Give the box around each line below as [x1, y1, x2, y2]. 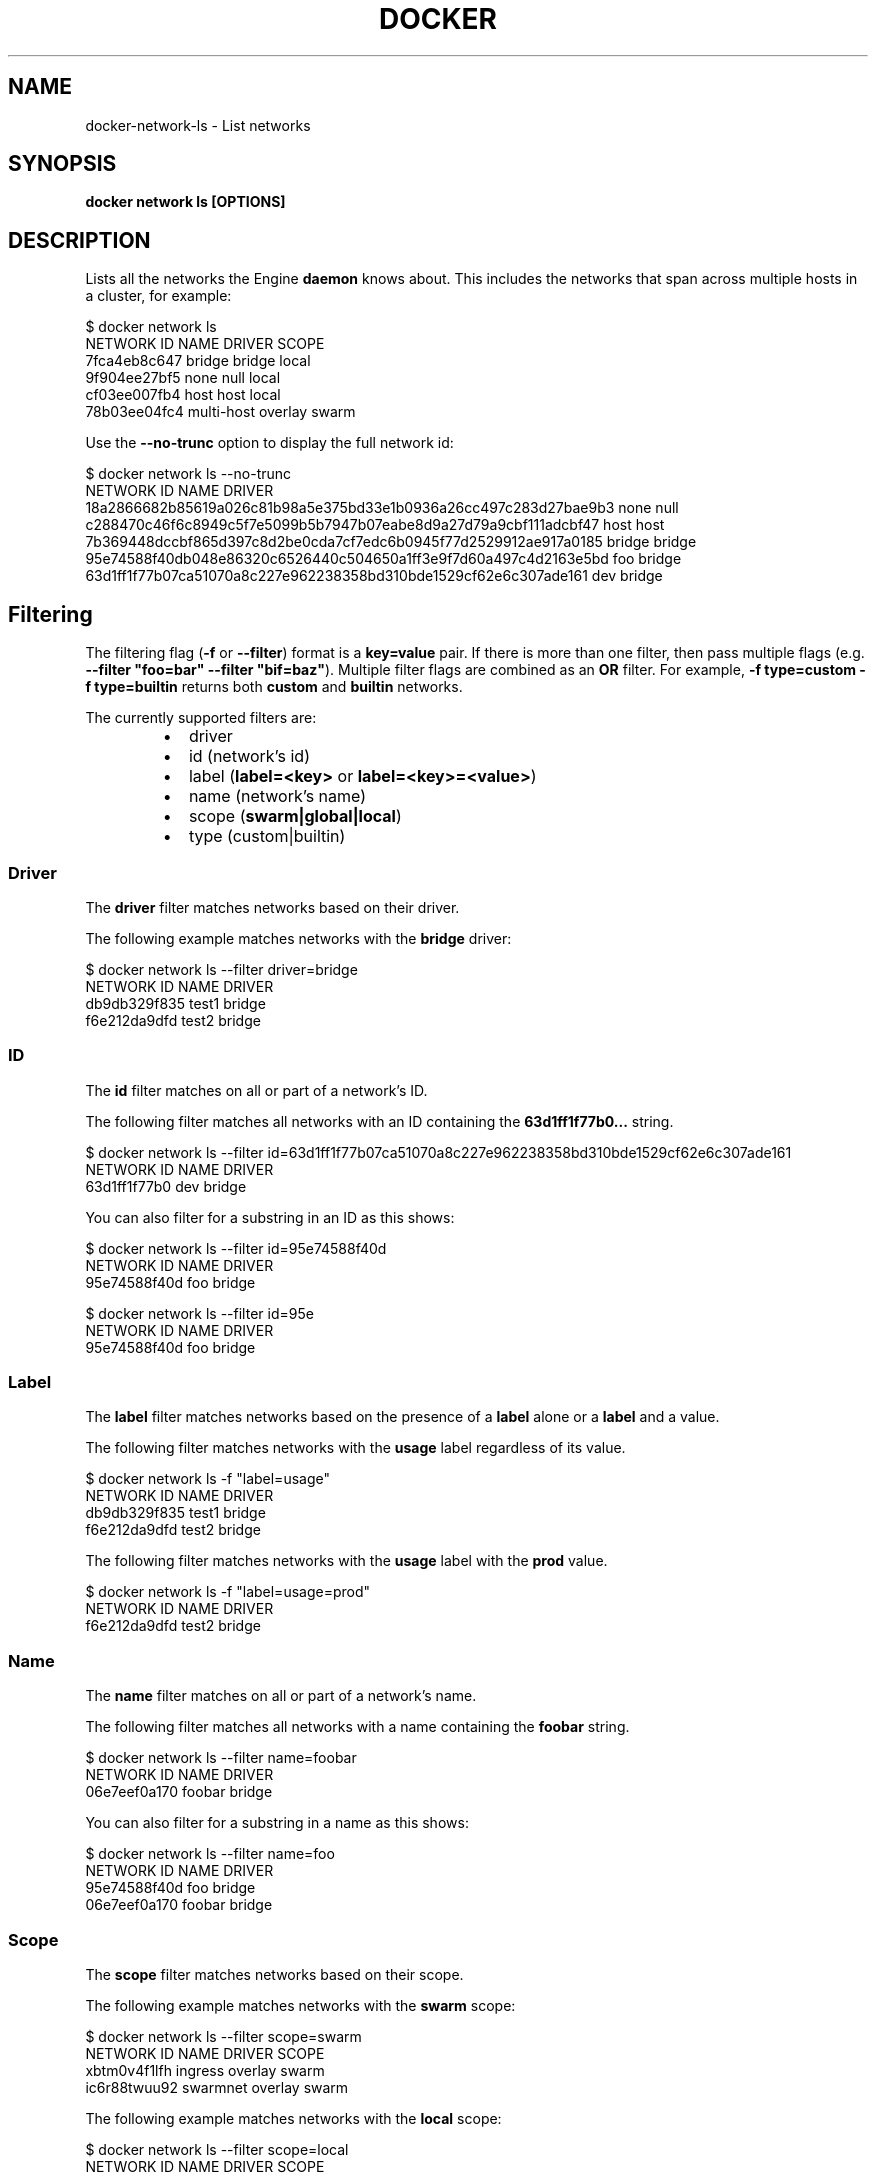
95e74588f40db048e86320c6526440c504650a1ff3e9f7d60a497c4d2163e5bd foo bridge [85, 550, 682, 568]
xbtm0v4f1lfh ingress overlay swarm [85, 2061, 325, 2079]
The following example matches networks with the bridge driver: [85, 929, 512, 947]
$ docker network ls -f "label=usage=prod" [85, 1583, 371, 1601]
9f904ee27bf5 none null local [85, 369, 281, 387]
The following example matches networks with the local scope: [85, 2109, 502, 2127]
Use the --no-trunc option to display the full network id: [85, 434, 454, 452]
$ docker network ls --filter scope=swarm [85, 2027, 362, 2045]
